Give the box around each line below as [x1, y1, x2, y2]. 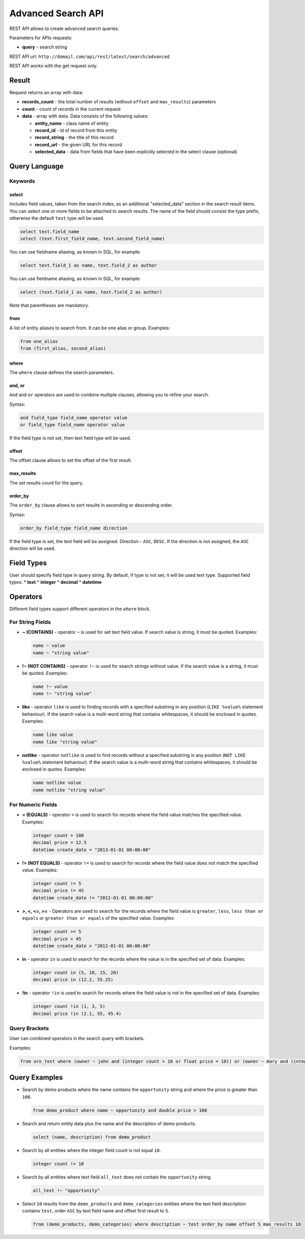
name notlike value [33, 780, 81, 786]
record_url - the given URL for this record [35, 142, 122, 148]
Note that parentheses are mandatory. [9, 302, 89, 308]
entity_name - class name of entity [35, 120, 109, 126]
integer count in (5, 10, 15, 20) [33, 970, 119, 975]
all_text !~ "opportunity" [33, 1188, 100, 1193]
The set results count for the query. [9, 480, 84, 486]
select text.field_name [20, 229, 80, 234]
